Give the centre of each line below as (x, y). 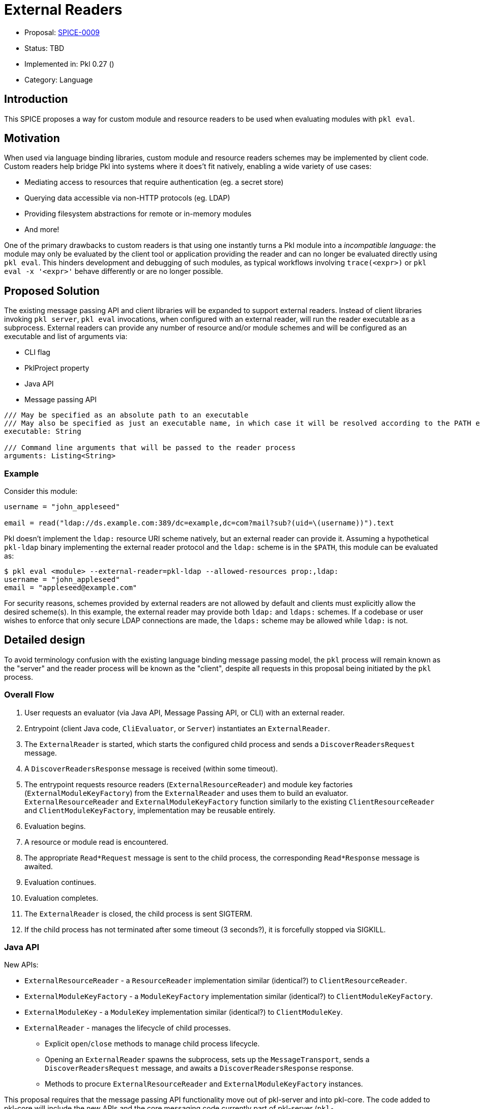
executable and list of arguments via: (66, 337)
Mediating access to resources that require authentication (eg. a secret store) (154, 182)
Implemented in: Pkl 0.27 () (69, 64)
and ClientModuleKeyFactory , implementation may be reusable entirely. (150, 810)
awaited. (39, 866)
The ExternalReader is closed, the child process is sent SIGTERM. (139, 913)
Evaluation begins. (55, 826)
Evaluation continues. (60, 882)
